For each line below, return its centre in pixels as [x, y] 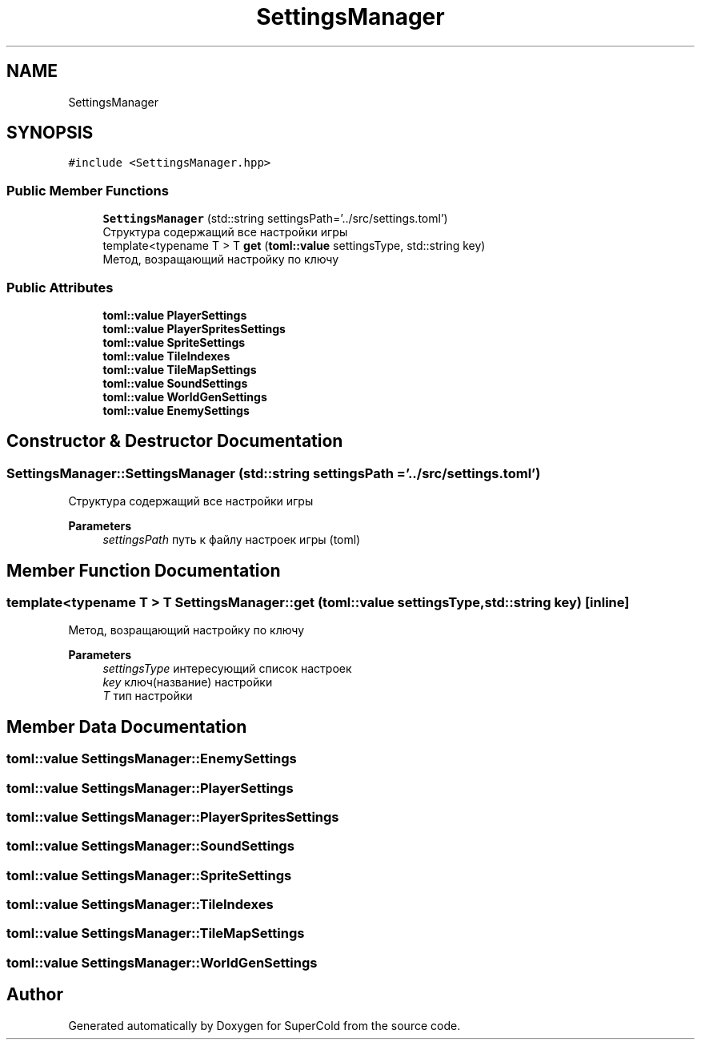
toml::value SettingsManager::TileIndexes [140, 905]
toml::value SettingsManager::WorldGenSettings [162, 962]
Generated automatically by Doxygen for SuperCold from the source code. [264, 1025]
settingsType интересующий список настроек [227, 669]
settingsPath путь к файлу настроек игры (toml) [232, 540]
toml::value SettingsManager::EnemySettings [152, 759]
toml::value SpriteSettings [174, 342]
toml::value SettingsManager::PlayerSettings [150, 788]
